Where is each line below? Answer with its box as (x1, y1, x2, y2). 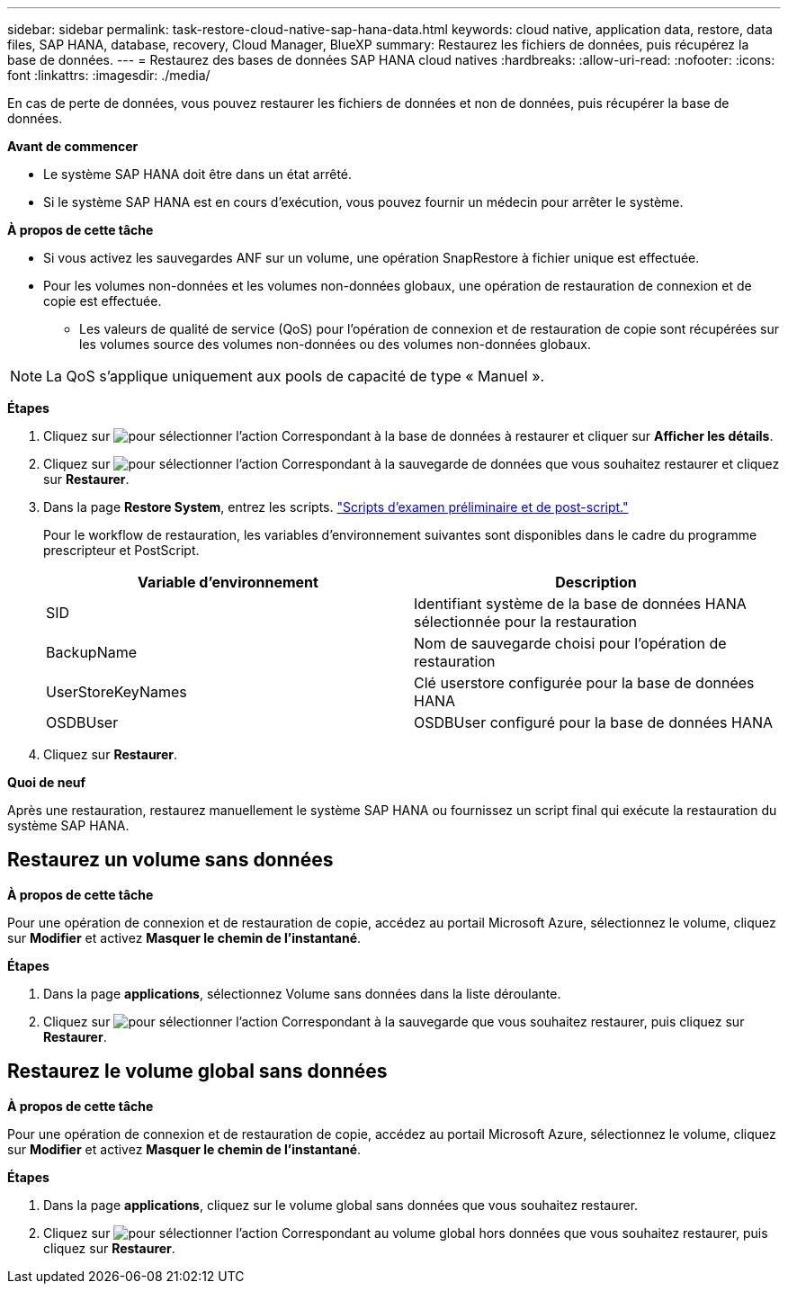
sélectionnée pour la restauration (414, 613, 638, 631)
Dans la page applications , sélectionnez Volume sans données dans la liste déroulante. (43, 985, 561, 1001)
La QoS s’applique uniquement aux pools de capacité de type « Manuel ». (46, 367, 545, 385)
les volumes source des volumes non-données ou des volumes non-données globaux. (79, 336, 592, 352)
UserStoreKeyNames (46, 683, 187, 701)
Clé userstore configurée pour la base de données (414, 674, 755, 692)
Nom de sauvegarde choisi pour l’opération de (414, 634, 727, 652)
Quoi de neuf (7, 775, 86, 790)
